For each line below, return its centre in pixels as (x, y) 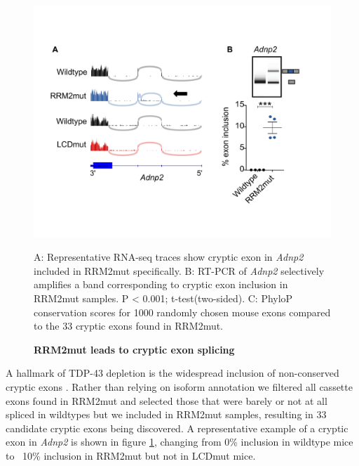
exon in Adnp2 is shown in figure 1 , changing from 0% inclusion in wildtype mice (179, 442)
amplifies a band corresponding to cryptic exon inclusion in (161, 284)
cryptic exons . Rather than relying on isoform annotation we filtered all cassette (179, 386)
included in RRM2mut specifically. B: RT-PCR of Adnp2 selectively (179, 270)
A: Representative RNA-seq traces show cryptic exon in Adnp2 (169, 257)
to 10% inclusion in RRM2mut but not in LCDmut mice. (131, 455)
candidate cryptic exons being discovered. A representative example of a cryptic (177, 428)
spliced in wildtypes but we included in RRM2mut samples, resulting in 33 (166, 414)
